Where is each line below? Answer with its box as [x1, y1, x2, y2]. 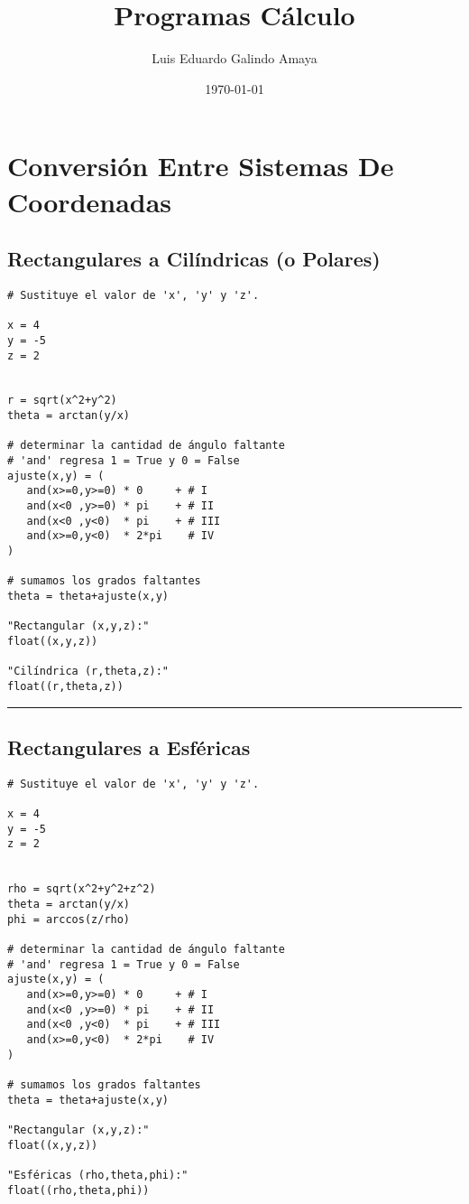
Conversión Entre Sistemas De [7, 147, 394, 184]
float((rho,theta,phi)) [7, 1183, 150, 1197]
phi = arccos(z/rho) [7, 912, 131, 926]
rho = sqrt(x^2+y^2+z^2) [7, 882, 156, 896]
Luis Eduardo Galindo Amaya [152, 49, 317, 68]
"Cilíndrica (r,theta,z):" [7, 665, 169, 678]
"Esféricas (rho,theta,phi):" [7, 1168, 189, 1181]
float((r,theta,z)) [7, 679, 124, 693]
